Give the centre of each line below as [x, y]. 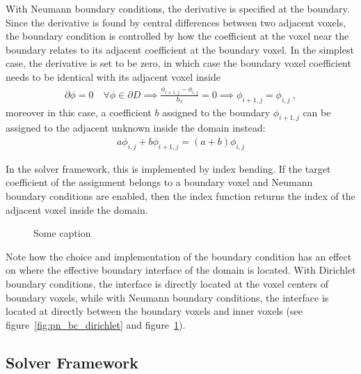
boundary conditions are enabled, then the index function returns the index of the [180, 196]
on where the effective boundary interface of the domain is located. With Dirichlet [181, 270]
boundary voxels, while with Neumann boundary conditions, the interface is [167, 297]
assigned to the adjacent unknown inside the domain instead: [136, 128]
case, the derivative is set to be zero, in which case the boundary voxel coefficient [178, 63]
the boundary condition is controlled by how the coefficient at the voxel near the [177, 36]
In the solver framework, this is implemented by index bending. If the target [168, 168]
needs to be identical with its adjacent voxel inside [113, 76]
